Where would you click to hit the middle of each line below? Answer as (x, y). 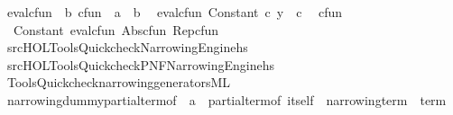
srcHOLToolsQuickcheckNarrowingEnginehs (127, 47)
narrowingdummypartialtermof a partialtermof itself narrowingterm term (226, 99)
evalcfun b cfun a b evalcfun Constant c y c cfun (175, 12)
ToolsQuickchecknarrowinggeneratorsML (119, 82)
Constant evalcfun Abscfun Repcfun (116, 29)
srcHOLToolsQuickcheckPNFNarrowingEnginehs (140, 64)
